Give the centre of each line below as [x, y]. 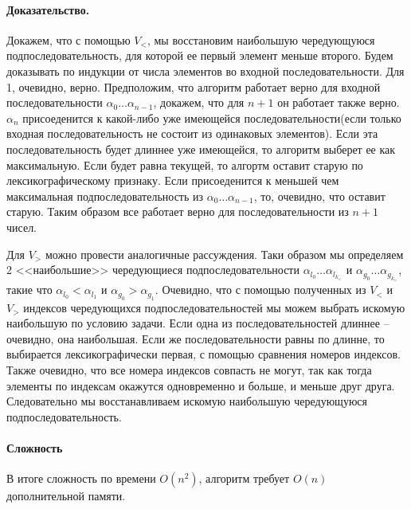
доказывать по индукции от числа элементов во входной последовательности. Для [205, 70]
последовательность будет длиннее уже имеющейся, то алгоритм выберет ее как [201, 149]
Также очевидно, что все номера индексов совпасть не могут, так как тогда [189, 370]
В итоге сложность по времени [81, 478]
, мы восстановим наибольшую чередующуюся [261, 39]
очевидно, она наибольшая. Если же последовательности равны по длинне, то [196, 338]
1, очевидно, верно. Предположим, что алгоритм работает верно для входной [194, 86]
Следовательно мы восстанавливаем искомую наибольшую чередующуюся [187, 401]
